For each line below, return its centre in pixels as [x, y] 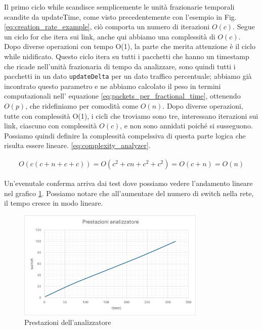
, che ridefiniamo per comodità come [82, 106]
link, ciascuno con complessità [51, 126]
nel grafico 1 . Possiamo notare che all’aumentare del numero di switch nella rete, [129, 193]
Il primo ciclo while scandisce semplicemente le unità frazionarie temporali [119, 7]
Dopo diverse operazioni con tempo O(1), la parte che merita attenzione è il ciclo [130, 46]
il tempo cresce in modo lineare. [54, 203]
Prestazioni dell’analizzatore [68, 322]
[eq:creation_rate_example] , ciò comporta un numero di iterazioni [107, 27]
